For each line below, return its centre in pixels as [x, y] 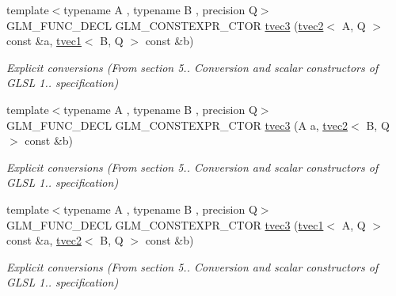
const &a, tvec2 [44, 240]
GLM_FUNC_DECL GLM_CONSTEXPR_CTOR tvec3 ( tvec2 [165, 25]
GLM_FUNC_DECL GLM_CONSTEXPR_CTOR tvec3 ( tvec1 [165, 224]
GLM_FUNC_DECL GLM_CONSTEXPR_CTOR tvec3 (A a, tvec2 [177, 125]
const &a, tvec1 [44, 41]
